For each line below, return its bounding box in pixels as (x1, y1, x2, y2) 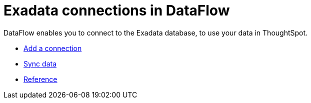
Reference (23, 74, 57, 83)
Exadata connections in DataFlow (3, 2, 230, 19)
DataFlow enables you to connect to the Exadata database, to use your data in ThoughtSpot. (3, 28, 308, 37)
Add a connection (23, 43, 82, 52)
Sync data (23, 59, 57, 68)
